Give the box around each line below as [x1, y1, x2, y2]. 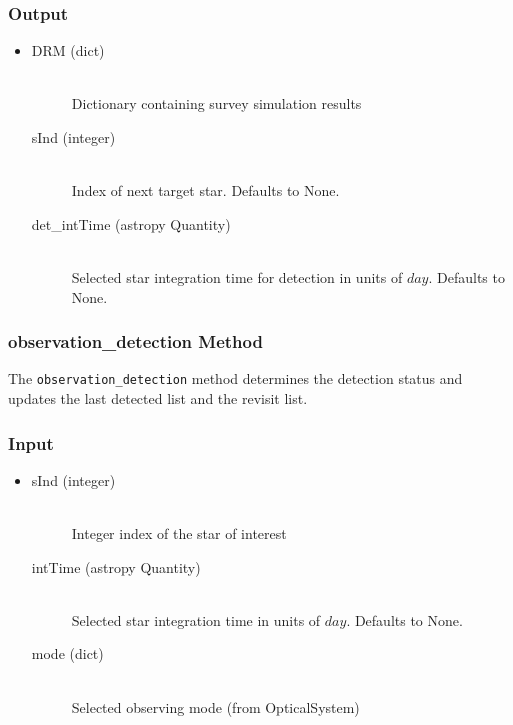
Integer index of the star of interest [71, 523, 287, 544]
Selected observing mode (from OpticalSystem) [71, 696, 360, 717]
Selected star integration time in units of [71, 609, 321, 630]
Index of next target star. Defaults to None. [71, 180, 340, 201]
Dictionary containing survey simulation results [71, 93, 362, 114]
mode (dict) [31, 643, 104, 664]
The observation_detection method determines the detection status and [8, 368, 463, 389]
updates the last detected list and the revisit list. [8, 388, 308, 409]
